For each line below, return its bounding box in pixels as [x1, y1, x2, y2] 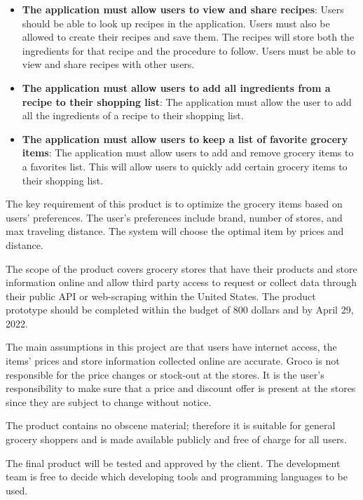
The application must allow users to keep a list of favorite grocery [22, 131, 348, 146]
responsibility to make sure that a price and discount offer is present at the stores [6, 381, 356, 396]
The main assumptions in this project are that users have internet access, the [6, 339, 337, 354]
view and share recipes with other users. [22, 57, 195, 72]
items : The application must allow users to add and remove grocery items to [22, 145, 354, 160]
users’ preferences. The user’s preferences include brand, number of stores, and [6, 210, 343, 224]
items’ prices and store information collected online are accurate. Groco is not [6, 353, 340, 368]
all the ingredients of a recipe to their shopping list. [22, 108, 244, 123]
